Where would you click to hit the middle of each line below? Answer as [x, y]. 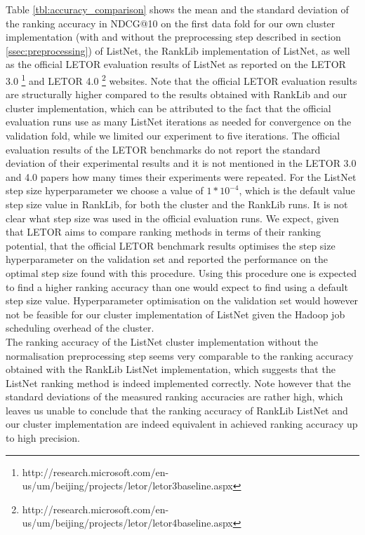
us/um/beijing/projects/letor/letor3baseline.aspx [127, 486]
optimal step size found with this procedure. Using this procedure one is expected [181, 272]
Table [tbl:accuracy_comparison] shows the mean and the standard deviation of [177, 9]
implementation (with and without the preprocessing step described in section [173, 37]
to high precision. [43, 438]
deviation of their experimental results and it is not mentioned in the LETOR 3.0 [181, 163]
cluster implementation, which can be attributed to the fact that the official [168, 108]
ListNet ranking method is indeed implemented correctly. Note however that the [178, 382]
